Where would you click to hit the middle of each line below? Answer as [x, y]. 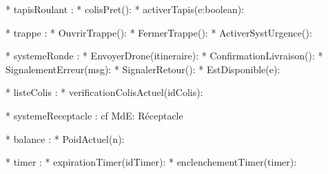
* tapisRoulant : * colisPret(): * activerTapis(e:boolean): [125, 9]
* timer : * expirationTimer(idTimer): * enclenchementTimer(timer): [151, 162]
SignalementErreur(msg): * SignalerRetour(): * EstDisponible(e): [143, 69]
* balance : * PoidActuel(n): [65, 138]
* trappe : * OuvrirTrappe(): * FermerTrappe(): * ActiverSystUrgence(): [159, 32]
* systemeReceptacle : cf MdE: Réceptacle [94, 115]
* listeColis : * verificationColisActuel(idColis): [104, 92]
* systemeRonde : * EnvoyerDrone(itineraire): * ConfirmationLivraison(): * [164, 56]
